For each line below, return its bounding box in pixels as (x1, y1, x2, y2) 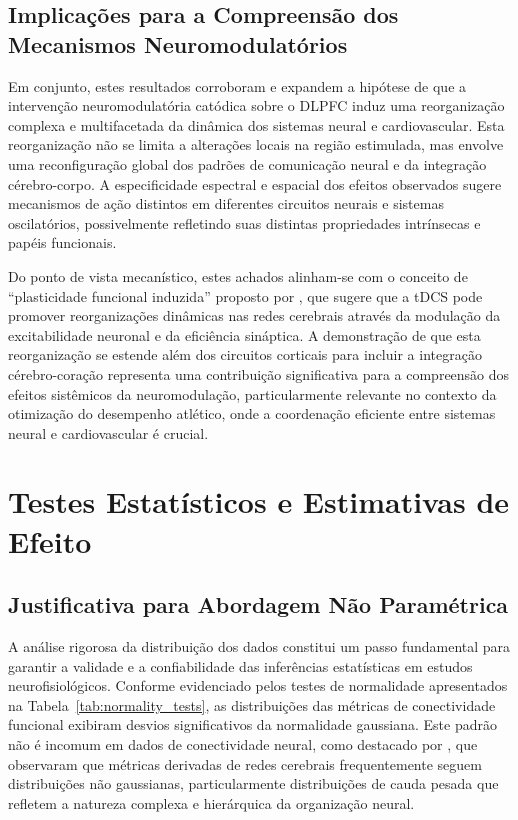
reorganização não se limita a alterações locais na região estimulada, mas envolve (8, 134, 504, 155)
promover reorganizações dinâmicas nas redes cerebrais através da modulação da (8, 305, 501, 326)
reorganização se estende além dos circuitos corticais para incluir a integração (8, 344, 482, 365)
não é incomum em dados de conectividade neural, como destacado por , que (8, 734, 478, 755)
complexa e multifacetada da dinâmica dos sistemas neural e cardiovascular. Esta (8, 114, 505, 135)
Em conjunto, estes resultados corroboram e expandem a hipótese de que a (8, 75, 467, 96)
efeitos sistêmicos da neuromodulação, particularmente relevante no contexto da (8, 383, 497, 404)
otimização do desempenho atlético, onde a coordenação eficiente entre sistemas (8, 403, 496, 424)
